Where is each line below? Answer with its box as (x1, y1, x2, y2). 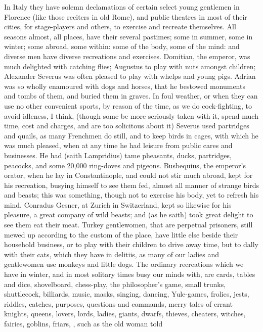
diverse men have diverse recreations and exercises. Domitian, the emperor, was (4, 51, 250, 61)
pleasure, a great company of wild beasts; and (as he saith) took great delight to (4, 209, 253, 220)
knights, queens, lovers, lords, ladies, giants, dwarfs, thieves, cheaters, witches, (4, 308, 246, 319)
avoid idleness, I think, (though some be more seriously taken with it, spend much (4, 110, 258, 121)
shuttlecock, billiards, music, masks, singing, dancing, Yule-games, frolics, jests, (4, 289, 249, 299)
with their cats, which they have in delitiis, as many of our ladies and (4, 249, 220, 259)
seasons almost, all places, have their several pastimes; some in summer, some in (4, 31, 253, 41)
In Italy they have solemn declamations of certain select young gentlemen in (4, 2, 240, 12)
